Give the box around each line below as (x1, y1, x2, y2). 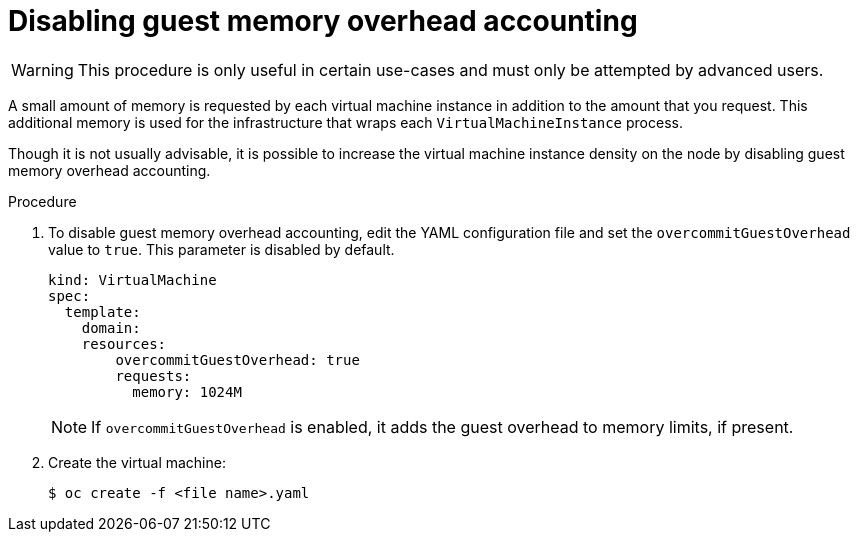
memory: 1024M (132, 383, 242, 400)
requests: (115, 367, 192, 384)
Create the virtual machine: (48, 453, 226, 471)
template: (64, 303, 141, 320)
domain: (81, 319, 141, 336)
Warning (11, 59, 74, 80)
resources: (81, 335, 167, 352)
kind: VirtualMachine (48, 271, 217, 288)
